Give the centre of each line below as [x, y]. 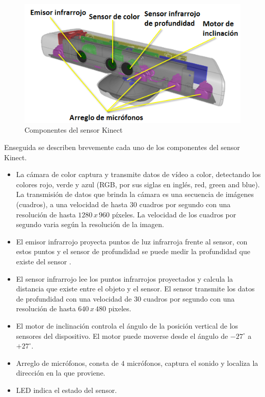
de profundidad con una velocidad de [74, 298]
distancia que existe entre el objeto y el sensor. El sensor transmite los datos [135, 289]
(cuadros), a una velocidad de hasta [72, 204]
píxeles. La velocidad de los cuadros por [174, 214]
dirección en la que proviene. [61, 373]
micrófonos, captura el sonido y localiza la [193, 363]
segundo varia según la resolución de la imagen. [90, 224]
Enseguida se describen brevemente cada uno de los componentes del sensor [122, 147]
